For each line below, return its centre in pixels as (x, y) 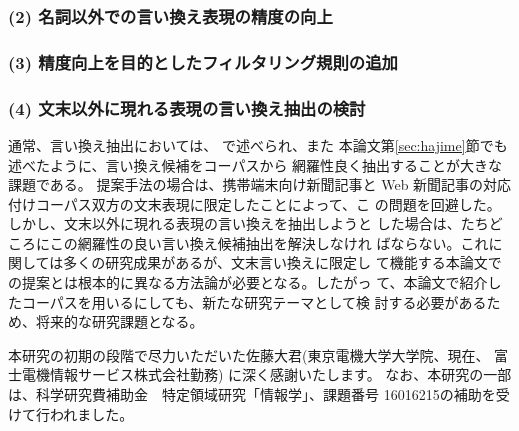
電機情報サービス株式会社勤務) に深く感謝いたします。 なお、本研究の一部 (266, 374)
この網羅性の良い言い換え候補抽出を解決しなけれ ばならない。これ (269, 242)
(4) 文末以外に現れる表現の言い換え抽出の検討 (187, 107)
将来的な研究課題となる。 (119, 321)
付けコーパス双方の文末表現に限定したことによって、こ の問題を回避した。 (254, 203)
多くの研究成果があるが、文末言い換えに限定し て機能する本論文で (282, 262)
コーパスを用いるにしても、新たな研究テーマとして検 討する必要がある (254, 301)
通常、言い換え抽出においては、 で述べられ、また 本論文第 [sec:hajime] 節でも (258, 144)
